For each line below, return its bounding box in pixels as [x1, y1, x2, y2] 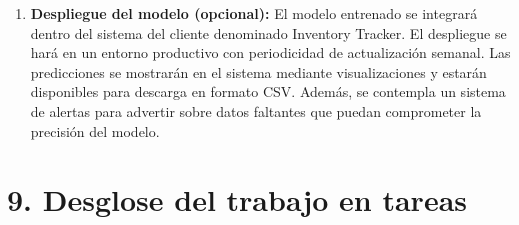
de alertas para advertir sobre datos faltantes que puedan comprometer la [30, 100, 482, 121]
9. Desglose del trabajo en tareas [7, 179, 468, 220]
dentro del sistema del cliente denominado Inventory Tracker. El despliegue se [30, 22, 507, 43]
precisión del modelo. [30, 120, 160, 141]
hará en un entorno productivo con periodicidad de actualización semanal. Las [30, 42, 511, 63]
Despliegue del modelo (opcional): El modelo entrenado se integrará [30, 3, 478, 23]
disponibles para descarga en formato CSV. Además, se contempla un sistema [30, 81, 506, 102]
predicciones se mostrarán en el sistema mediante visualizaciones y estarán [30, 61, 487, 82]
